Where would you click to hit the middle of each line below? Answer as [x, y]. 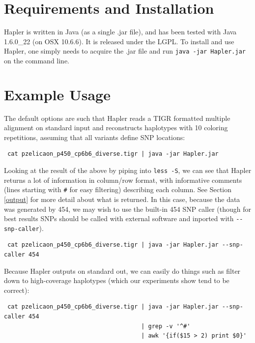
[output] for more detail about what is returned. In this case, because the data [122, 199]
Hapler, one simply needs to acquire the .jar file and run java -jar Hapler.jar [125, 51]
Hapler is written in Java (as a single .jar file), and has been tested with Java [120, 32]
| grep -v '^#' [166, 326]
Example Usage [57, 94]
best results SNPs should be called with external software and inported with [119, 218]
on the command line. [37, 60]
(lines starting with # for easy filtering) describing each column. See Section [118, 189]
